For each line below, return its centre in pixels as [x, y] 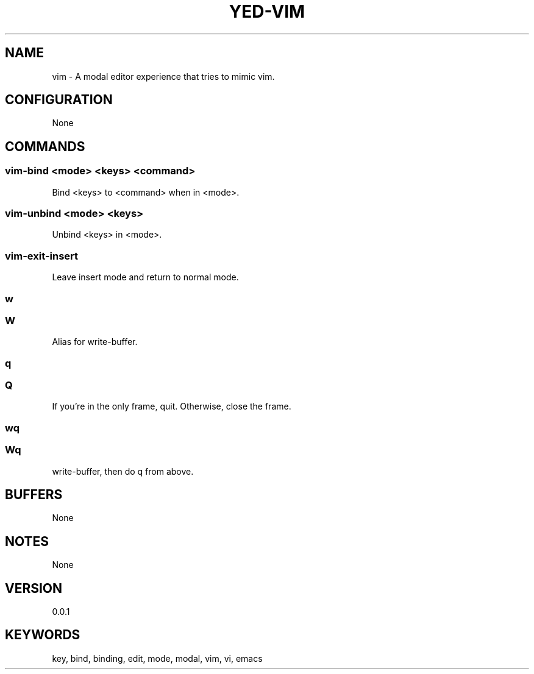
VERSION [34, 588]
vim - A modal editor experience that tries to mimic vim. [163, 76]
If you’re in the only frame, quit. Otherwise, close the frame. [172, 406]
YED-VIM [267, 12]
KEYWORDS [43, 635]
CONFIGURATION [59, 100]
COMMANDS [45, 146]
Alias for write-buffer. [95, 342]
